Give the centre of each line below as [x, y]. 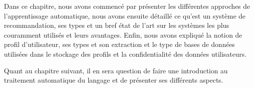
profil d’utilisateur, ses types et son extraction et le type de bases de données [119, 44]
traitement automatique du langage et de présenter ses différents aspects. [114, 80]
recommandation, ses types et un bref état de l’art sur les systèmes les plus [117, 25]
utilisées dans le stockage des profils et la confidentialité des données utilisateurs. [125, 54]
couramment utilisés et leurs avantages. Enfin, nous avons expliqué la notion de [123, 34]
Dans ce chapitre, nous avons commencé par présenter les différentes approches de [127, 6]
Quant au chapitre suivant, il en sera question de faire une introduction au [116, 70]
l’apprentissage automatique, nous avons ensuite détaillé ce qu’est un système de [125, 15]
